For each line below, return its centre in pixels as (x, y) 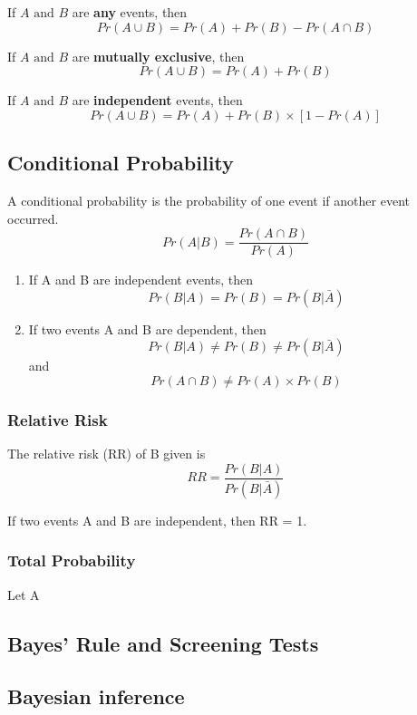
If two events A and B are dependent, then (147, 329)
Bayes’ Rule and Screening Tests (163, 643)
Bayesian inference (96, 696)
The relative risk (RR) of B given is (107, 454)
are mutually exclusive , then (158, 56)
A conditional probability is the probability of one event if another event (208, 200)
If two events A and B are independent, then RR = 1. (157, 520)
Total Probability (72, 560)
